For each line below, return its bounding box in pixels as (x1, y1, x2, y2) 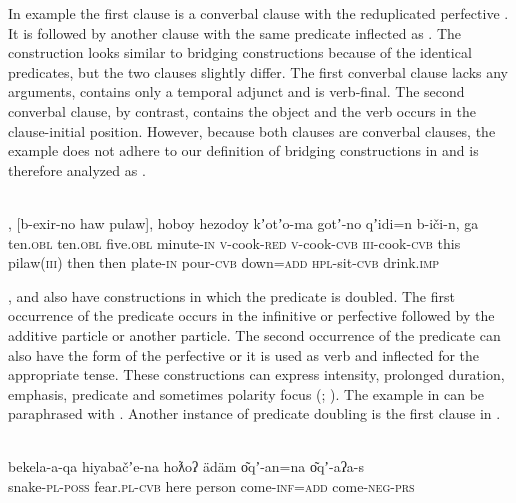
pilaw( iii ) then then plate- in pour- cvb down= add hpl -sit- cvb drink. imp (8, 252, 440, 273)
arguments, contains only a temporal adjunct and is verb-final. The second (8, 81, 465, 102)
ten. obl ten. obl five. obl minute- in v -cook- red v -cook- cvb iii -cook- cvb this (8, 232, 461, 253)
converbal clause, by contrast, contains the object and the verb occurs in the (8, 100, 476, 121)
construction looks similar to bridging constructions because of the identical (8, 42, 472, 63)
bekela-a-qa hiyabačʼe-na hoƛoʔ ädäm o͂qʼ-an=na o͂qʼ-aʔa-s (8, 456, 365, 477)
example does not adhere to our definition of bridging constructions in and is (8, 140, 479, 161)
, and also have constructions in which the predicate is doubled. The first (8, 285, 455, 306)
